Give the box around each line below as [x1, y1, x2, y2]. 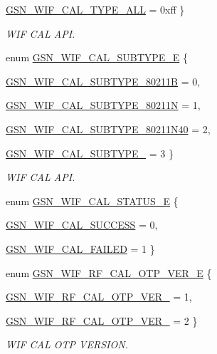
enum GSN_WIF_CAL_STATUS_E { [6, 193, 179, 208]
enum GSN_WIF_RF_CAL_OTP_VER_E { [6, 265, 212, 280]
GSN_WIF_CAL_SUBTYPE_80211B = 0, [6, 73, 201, 88]
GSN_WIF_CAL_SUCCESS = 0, [6, 217, 158, 232]
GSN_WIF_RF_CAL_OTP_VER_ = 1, [6, 289, 192, 304]
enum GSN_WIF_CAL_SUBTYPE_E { [6, 50, 189, 65]
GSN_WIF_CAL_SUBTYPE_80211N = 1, [6, 98, 201, 113]
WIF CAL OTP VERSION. [6, 337, 128, 352]
